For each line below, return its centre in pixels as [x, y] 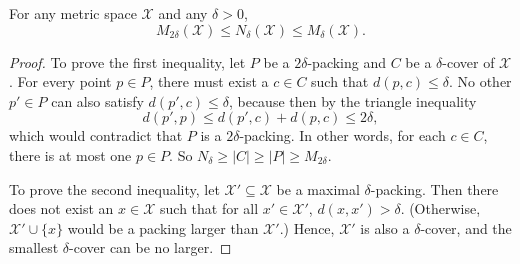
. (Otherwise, [440, 208]
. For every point [60, 81]
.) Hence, [307, 227]
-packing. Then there [434, 188]
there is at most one [70, 154]
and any [183, 13]
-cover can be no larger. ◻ [150, 247]
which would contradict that [96, 135]
